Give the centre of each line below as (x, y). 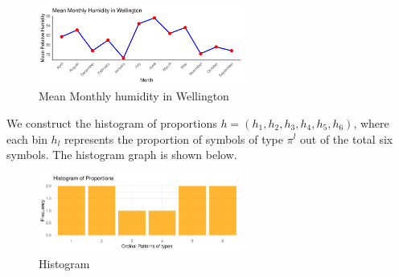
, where (371, 122)
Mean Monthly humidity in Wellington (134, 96)
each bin (27, 138)
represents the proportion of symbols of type (174, 138)
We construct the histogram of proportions (112, 122)
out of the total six (346, 138)
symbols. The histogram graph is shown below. (122, 155)
